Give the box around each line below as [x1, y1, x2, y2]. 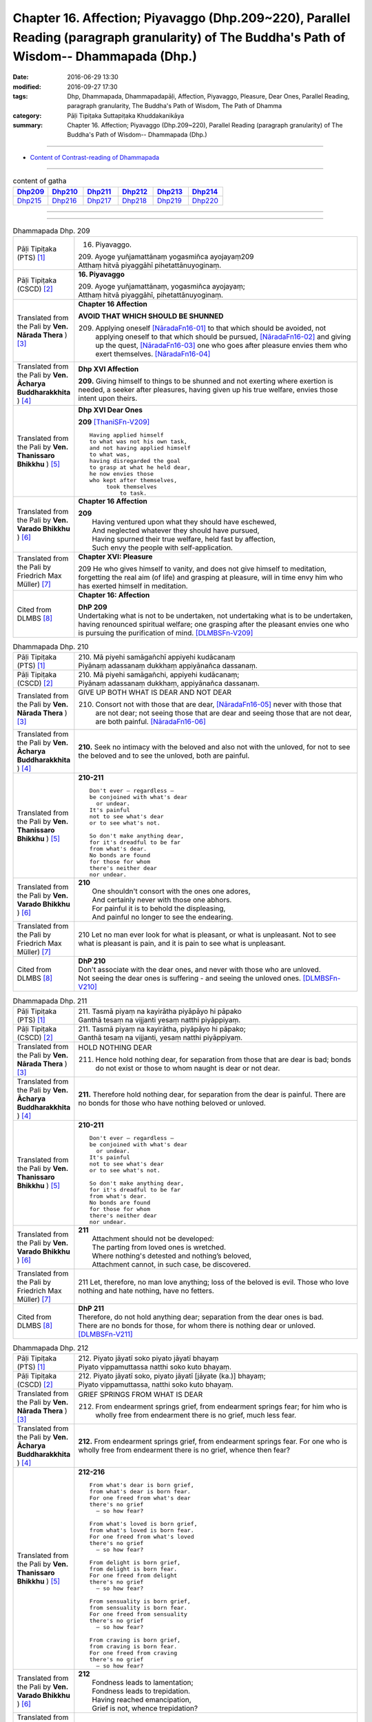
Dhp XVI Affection [78, 364, 139, 374]
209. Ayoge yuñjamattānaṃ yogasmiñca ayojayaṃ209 [78, 252, 254, 262]
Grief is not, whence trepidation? [92, 1703, 198, 1713]
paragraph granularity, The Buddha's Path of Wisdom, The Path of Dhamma [67, 102, 282, 110]
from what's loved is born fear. [89, 1526, 194, 1534]
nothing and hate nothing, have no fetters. [78, 1285, 215, 1295]
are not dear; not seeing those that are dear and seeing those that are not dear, [95, 708, 352, 718]
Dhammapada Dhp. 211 [12, 996, 87, 1006]
